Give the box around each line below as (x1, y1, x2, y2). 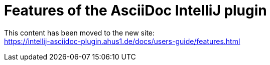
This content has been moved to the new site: (4, 28, 155, 37)
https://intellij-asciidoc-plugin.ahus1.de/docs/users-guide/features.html (4, 36, 240, 45)
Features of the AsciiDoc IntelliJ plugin (4, 2, 267, 19)
